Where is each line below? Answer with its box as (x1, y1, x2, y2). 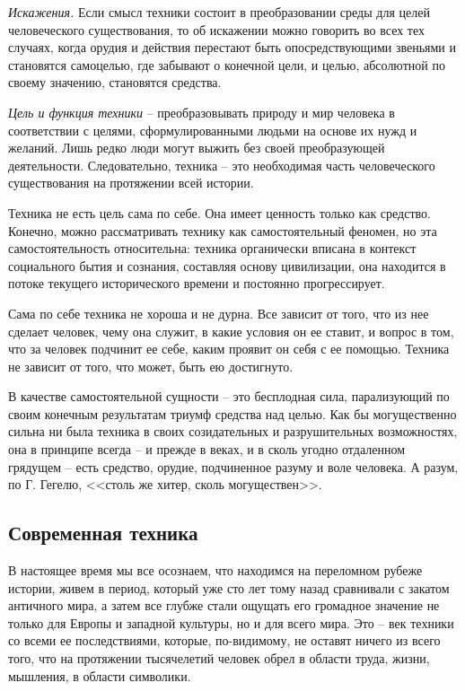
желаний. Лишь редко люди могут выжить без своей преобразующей (8, 138, 385, 157)
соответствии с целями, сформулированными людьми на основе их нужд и (8, 120, 417, 139)
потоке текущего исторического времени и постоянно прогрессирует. (8, 274, 385, 293)
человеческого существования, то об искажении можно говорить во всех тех (8, 20, 425, 39)
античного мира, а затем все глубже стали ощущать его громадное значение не (8, 596, 440, 615)
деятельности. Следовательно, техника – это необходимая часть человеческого (8, 155, 435, 174)
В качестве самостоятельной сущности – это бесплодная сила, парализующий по (8, 387, 450, 406)
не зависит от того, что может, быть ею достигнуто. (8, 356, 294, 375)
